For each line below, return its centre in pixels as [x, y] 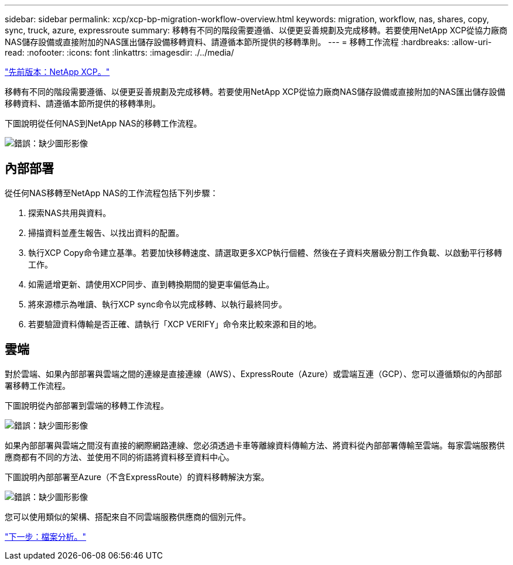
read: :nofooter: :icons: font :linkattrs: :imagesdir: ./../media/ [119, 52]
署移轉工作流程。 [37, 385]
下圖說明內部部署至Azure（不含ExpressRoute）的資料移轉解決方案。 [137, 477]
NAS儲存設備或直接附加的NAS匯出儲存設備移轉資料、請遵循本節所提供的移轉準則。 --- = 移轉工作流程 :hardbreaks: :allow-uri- [248, 42]
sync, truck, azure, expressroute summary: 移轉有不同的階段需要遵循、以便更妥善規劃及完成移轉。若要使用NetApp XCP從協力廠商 [256, 30]
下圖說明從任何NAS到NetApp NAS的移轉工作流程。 [103, 123]
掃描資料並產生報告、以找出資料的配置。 [106, 232]
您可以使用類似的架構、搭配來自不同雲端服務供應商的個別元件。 [128, 516]
